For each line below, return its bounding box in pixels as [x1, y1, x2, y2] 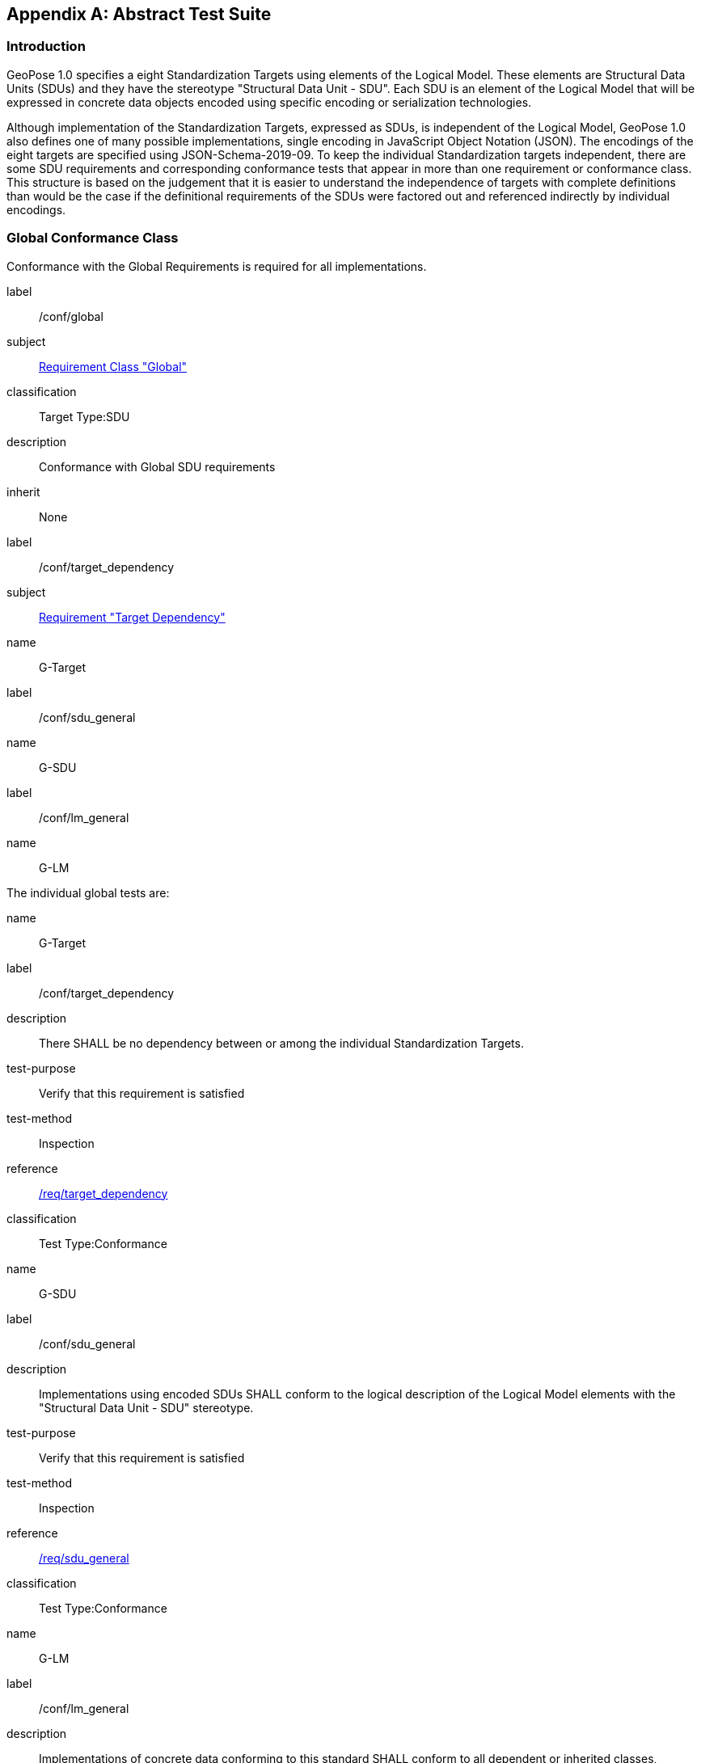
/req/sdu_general [39, 1550, 129, 1565]
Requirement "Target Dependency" [39, 609, 226, 624]
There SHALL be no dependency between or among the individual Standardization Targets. [39, 1035, 524, 1050]
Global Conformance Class [6, 230, 179, 247]
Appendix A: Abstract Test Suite [6, 4, 272, 24]
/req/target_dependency [39, 1186, 168, 1200]
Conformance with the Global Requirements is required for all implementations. [6, 259, 427, 273]
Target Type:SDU [39, 409, 130, 424]
